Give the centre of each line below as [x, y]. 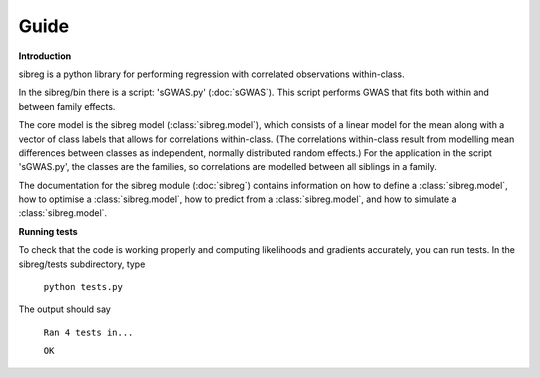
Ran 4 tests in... [88, 332]
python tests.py [83, 287]
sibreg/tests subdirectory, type [82, 264]
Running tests [48, 231]
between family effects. [67, 106]
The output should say [65, 309]
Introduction [45, 56]
